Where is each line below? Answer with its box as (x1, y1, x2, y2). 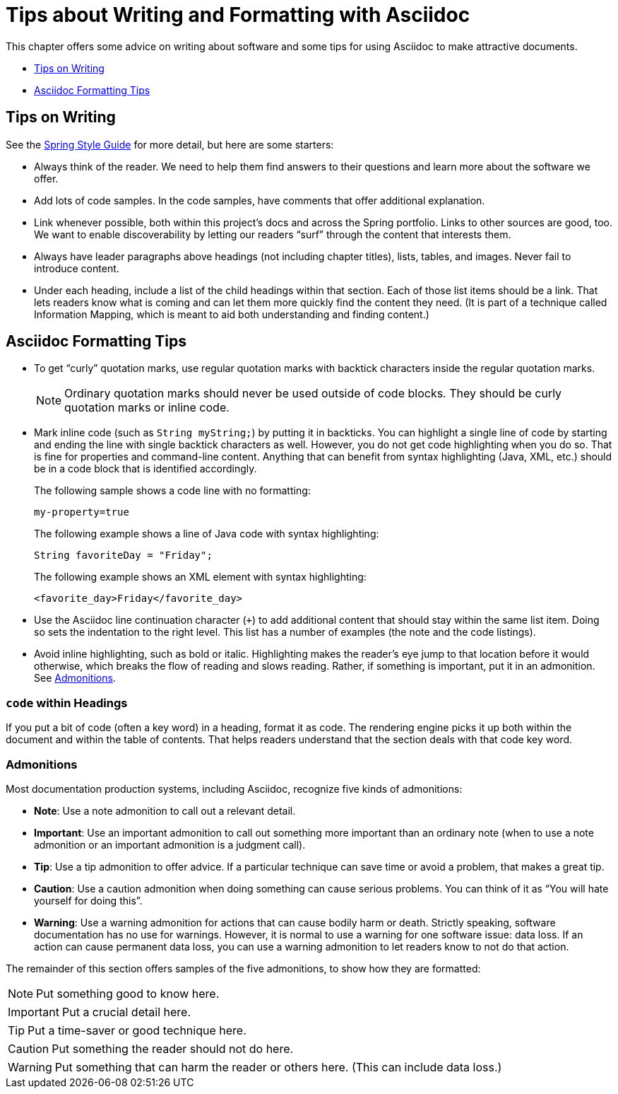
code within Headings (6, 695, 128, 710)
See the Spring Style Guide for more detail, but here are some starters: (6, 138, 334, 151)
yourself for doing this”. (34, 894, 143, 907)
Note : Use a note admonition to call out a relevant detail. (34, 804, 296, 817)
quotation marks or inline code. (64, 400, 230, 415)
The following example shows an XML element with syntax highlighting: (34, 571, 367, 583)
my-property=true (34, 506, 129, 518)
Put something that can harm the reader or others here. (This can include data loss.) (54, 1059, 502, 1074)
